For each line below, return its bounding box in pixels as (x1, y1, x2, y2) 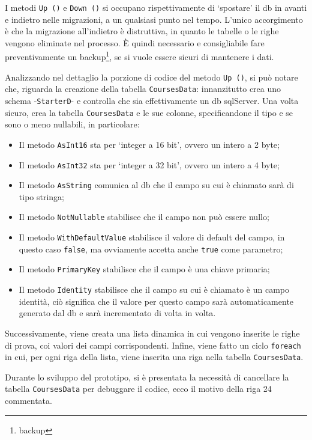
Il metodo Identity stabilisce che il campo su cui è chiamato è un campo (19, 283, 290, 296)
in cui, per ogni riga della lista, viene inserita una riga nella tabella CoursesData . (5, 350, 304, 363)
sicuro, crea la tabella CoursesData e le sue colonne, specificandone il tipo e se (5, 106, 293, 118)
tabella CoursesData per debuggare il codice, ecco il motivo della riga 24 (5, 382, 272, 395)
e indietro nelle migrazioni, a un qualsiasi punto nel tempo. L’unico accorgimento (5, 13, 303, 25)
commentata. (5, 394, 52, 407)
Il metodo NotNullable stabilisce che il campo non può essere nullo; (19, 210, 269, 223)
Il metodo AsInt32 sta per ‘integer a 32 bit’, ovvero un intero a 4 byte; (19, 158, 280, 171)
